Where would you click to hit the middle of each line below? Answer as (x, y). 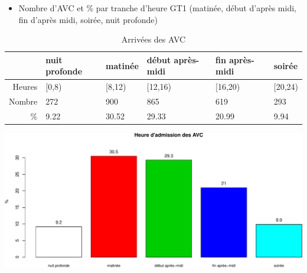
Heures (25, 87)
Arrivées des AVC (153, 39)
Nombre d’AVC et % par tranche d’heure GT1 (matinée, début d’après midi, (157, 8)
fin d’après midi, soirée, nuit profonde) (88, 19)
